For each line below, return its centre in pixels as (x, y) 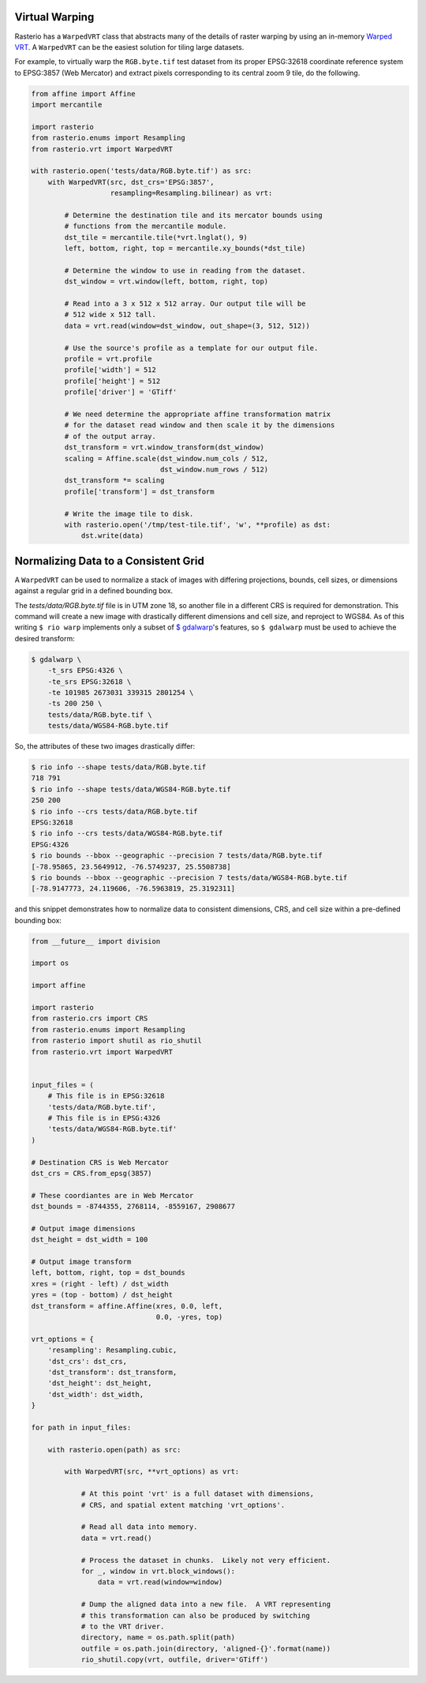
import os (50, 963)
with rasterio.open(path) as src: (114, 1450)
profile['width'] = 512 (110, 370)
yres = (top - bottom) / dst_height (102, 1295)
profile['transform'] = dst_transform (139, 491)
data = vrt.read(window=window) (160, 1582)
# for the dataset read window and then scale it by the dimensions (200, 425)
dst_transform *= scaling (114, 481)
